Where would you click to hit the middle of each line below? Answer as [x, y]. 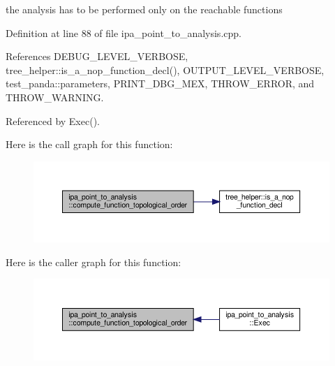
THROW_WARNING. [55, 97]
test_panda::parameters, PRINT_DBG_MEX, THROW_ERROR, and [160, 83]
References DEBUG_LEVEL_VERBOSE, [97, 56]
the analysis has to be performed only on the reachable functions [144, 9]
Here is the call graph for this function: [89, 144]
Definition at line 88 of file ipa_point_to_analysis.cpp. [124, 32]
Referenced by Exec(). [53, 120]
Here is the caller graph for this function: [94, 262]
